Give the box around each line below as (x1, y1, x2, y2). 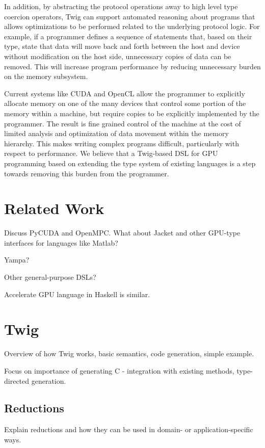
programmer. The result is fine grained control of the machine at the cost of (4, 118, 241, 128)
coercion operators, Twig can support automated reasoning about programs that (4, 11, 255, 21)
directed (4, 375, 30, 386)
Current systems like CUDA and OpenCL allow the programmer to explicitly (4, 88, 245, 98)
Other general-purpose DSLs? (4, 272, 96, 282)
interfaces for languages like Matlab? (4, 237, 118, 248)
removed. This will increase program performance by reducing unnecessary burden (4, 61, 261, 71)
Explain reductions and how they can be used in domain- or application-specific (4, 424, 253, 435)
